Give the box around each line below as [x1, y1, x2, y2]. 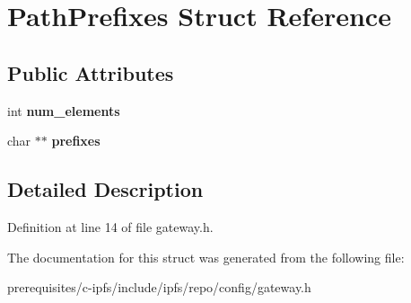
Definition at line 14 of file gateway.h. [7, 217, 214, 236]
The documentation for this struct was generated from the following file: [7, 247, 405, 266]
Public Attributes [7, 58, 174, 86]
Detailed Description [7, 175, 204, 203]
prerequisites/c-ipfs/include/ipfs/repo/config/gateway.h [7, 278, 311, 297]
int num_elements [7, 101, 120, 120]
